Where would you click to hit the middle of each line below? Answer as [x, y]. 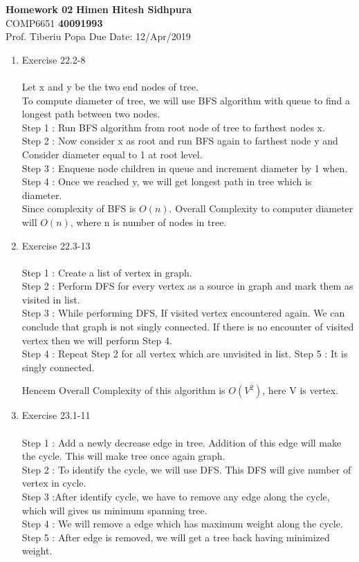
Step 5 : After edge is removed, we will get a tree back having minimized [176, 537]
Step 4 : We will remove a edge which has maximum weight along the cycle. [182, 524]
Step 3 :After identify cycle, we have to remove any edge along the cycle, [176, 496]
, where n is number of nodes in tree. [148, 222]
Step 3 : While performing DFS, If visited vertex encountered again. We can [183, 313]
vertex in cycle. [54, 483]
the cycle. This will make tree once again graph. [123, 456]
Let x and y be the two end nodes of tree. [110, 86]
